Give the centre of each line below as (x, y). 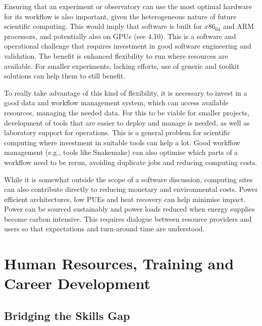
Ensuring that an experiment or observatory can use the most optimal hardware (128, 6)
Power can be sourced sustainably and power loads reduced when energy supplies (129, 209)
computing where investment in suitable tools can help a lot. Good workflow (122, 142)
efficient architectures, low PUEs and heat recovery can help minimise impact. (125, 199)
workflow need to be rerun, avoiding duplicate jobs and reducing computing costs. (131, 162)
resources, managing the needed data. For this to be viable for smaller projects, (127, 112)
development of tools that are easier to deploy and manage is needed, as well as (127, 122)
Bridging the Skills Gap (67, 316)
